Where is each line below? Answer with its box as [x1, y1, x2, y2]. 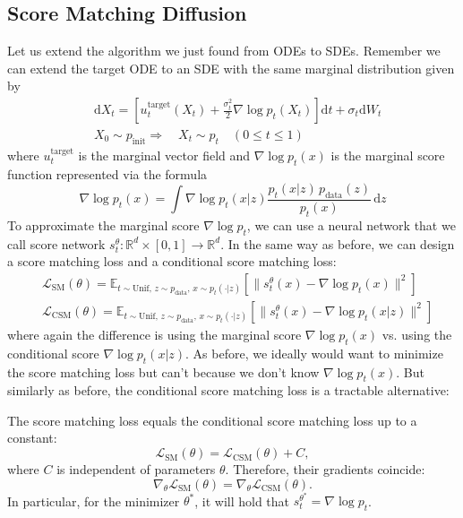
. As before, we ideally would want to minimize [185, 343, 443, 362]
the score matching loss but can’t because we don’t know [7, 362, 320, 381]
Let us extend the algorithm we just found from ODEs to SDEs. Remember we [7, 41, 441, 60]
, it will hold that [194, 491, 290, 510]
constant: [7, 428, 57, 447]
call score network [7, 234, 106, 253]
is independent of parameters [56, 460, 216, 479]
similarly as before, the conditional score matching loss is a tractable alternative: [7, 381, 450, 400]
